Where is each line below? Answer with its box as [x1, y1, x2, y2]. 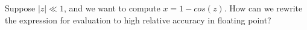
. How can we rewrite [224, 2, 303, 14]
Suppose [5, 2, 36, 14]
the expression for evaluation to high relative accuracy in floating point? [5, 13, 271, 26]
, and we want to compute [63, 2, 160, 14]
